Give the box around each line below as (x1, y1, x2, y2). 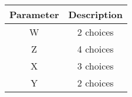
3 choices (77, 59, 114, 72)
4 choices (77, 42, 114, 56)
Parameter (9, 8, 59, 21)
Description (68, 8, 123, 21)
